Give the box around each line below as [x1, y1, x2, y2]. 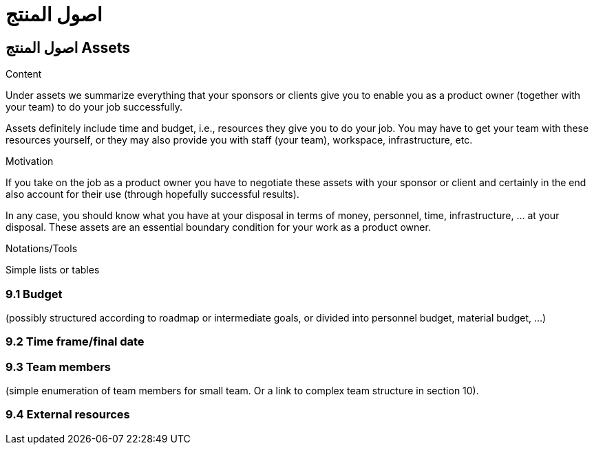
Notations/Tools [6, 243, 78, 255]
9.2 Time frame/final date [6, 335, 145, 349]
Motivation [6, 155, 54, 168]
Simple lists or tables [6, 264, 100, 276]
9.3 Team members [6, 359, 112, 374]
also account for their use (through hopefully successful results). [6, 188, 299, 201]
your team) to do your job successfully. [6, 101, 183, 113]
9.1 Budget [6, 286, 63, 301]
